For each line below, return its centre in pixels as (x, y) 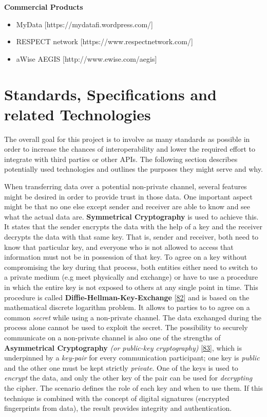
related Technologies (78, 114)
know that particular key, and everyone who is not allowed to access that (119, 247)
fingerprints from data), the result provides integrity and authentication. (118, 408)
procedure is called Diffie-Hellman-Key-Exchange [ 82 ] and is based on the (127, 297)
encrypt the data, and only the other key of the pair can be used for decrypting (128, 378)
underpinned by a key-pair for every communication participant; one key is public (132, 358)
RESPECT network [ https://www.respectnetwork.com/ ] (104, 41)
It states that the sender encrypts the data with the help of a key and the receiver (133, 226)
